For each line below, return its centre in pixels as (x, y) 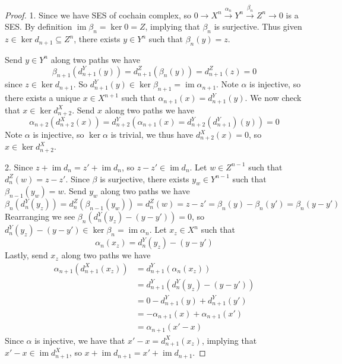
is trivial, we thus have (152, 134)
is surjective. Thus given (258, 26)
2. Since (19, 167)
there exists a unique (42, 98)
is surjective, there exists (145, 178)
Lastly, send (26, 255)
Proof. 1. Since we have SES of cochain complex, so (98, 15)
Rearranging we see (40, 216)
